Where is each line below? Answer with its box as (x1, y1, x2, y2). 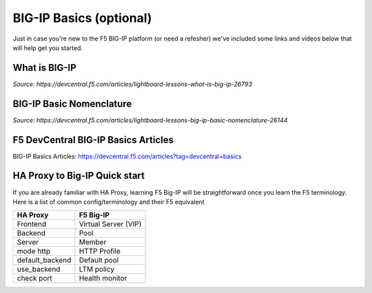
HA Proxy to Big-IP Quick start (12, 170, 145, 182)
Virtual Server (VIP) (79, 219, 142, 229)
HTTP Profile (79, 246, 121, 256)
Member (79, 237, 107, 247)
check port (17, 274, 52, 283)
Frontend (17, 219, 47, 229)
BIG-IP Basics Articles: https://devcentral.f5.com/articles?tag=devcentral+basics (12, 152, 242, 160)
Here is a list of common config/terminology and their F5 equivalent (12, 197, 205, 206)
